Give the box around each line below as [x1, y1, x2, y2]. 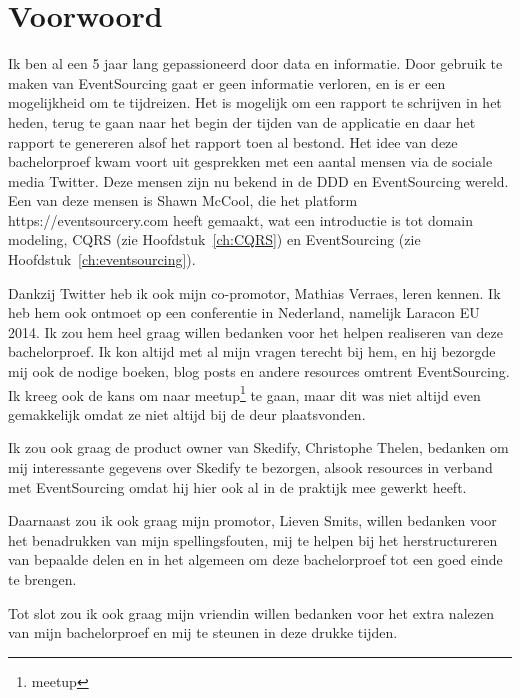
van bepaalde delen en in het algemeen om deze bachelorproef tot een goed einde [8, 549, 503, 570]
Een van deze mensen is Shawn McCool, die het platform [8, 190, 358, 211]
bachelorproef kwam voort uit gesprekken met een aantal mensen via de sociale [8, 151, 493, 172]
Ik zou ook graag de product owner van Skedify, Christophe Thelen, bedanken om [8, 437, 509, 458]
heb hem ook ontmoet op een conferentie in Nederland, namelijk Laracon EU [8, 302, 480, 323]
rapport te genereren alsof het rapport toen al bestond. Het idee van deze [8, 131, 458, 152]
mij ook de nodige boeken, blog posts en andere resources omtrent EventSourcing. [8, 361, 510, 382]
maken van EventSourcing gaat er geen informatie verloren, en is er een [8, 72, 446, 93]
